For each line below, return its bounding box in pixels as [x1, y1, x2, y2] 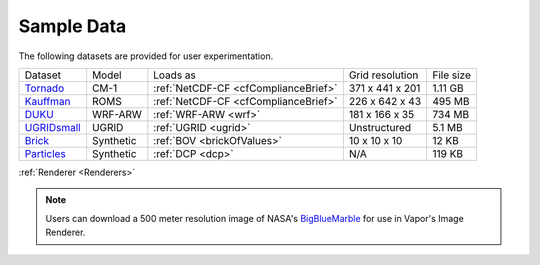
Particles [24, 146, 67, 160]
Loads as [153, 68, 197, 82]
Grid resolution [348, 68, 419, 82]
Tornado [24, 81, 65, 95]
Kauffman [24, 94, 71, 108]
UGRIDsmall [24, 120, 81, 134]
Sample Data [18, 15, 127, 37]
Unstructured [348, 120, 412, 134]
